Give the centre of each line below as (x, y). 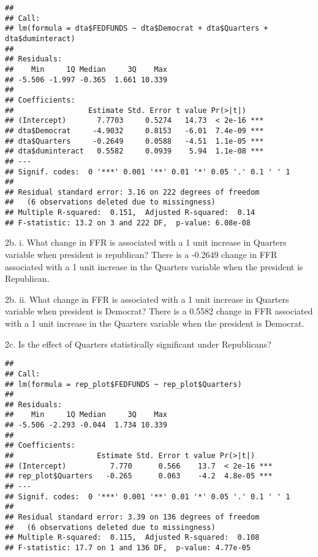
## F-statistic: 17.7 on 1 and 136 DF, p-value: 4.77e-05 (128, 548)
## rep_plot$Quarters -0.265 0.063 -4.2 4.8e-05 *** (139, 476)
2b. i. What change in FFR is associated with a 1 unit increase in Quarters (146, 242)
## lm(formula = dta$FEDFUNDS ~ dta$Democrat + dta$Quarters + (137, 29)
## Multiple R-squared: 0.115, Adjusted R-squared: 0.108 (132, 538)
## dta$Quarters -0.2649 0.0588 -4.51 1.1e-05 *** (134, 141)
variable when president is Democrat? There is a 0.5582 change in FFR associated (159, 311)
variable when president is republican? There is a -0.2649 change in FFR (141, 255)
